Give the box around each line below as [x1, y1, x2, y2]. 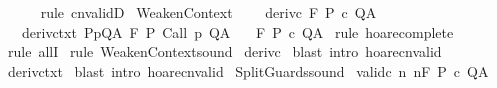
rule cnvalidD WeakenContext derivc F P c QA [40, 2, 377, 22]
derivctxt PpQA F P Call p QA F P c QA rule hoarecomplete [21, 21, 454, 42]
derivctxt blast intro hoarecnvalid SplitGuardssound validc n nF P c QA [7, 60, 489, 81]
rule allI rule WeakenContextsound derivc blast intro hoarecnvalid [7, 41, 442, 62]
